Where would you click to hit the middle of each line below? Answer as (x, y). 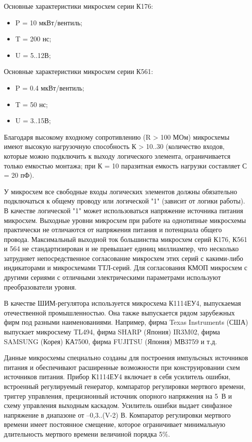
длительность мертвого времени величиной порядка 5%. (87, 433)
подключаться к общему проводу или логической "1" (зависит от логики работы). (125, 201)
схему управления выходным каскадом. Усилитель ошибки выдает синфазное (118, 405)
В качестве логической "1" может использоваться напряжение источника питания (124, 210)
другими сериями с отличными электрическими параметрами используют (112, 277)
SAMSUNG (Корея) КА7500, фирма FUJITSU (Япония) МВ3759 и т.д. (110, 341)
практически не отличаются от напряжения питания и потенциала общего (113, 230)
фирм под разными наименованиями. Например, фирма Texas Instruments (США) (126, 322)
